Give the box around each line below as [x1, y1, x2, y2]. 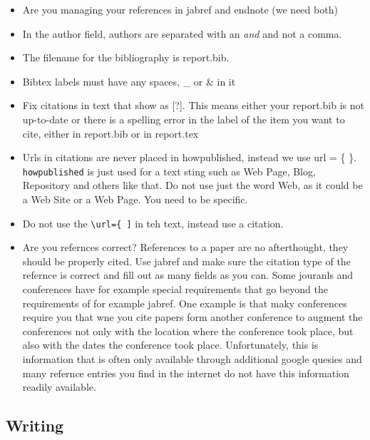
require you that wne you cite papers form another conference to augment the [22, 309, 363, 324]
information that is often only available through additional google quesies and [22, 352, 362, 366]
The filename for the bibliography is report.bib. [22, 50, 230, 65]
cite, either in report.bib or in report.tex [22, 126, 199, 140]
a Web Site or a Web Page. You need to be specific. [22, 192, 248, 206]
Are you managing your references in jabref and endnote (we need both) [22, 2, 338, 16]
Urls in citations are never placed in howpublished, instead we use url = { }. [22, 150, 357, 165]
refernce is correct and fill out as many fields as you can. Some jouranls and [22, 267, 354, 282]
